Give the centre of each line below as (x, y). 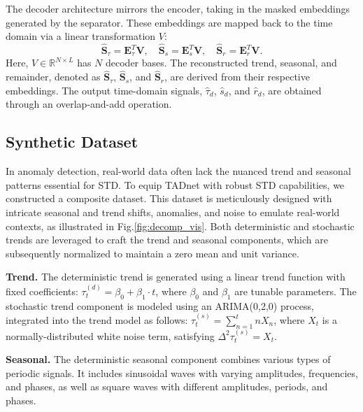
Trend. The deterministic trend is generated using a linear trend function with (176, 277)
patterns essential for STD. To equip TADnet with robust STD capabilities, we (175, 184)
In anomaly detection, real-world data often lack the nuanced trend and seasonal (178, 171)
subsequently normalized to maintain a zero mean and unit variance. (152, 253)
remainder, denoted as (53, 77)
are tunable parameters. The (296, 291)
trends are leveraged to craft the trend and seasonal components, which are (167, 240)
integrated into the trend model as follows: (97, 320)
